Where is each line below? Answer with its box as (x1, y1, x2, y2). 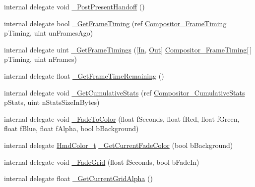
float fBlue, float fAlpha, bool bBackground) (4, 123, 139, 134)
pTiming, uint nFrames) (4, 54, 77, 64)
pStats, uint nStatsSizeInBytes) (4, 97, 100, 107)
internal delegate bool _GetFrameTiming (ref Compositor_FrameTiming (4, 18, 227, 28)
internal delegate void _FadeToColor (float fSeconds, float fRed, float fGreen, (4, 113, 240, 124)
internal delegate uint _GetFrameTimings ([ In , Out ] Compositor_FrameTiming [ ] (4, 44, 252, 54)
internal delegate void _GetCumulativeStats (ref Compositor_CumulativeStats (4, 87, 245, 97)
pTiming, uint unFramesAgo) (4, 28, 93, 38)
